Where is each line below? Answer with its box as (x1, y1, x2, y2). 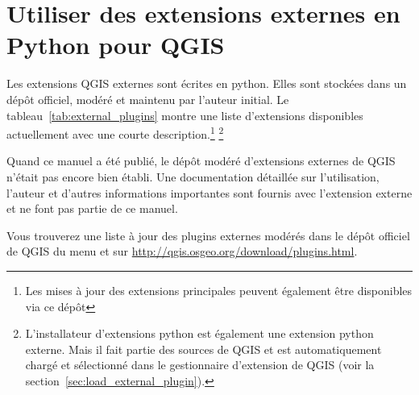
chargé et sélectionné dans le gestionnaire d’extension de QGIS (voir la (25, 356, 375, 373)
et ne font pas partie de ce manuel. (6, 200, 178, 217)
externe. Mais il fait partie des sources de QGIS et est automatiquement (25, 340, 382, 357)
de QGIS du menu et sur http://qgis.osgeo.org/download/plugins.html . (6, 243, 358, 260)
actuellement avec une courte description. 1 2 (6, 123, 224, 142)
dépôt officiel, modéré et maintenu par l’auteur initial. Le (6, 90, 289, 107)
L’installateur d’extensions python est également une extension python (25, 325, 374, 342)
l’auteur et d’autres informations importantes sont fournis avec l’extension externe (6, 184, 413, 201)
